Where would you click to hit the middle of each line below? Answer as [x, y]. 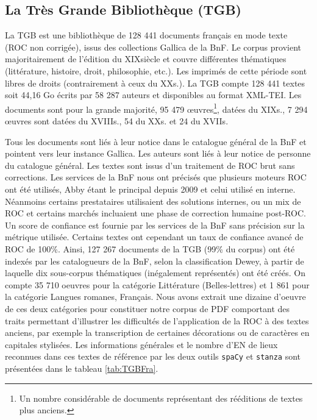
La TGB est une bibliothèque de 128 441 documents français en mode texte [146, 35]
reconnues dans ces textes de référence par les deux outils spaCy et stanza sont [153, 356]
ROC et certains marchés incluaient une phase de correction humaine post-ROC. [155, 213]
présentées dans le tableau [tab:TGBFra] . [82, 368]
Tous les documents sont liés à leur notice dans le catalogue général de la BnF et [156, 141]
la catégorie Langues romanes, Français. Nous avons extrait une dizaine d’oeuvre [155, 297]
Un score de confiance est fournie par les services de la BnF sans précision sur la [155, 225]
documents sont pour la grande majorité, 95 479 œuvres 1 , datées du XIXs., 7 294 [156, 108]
